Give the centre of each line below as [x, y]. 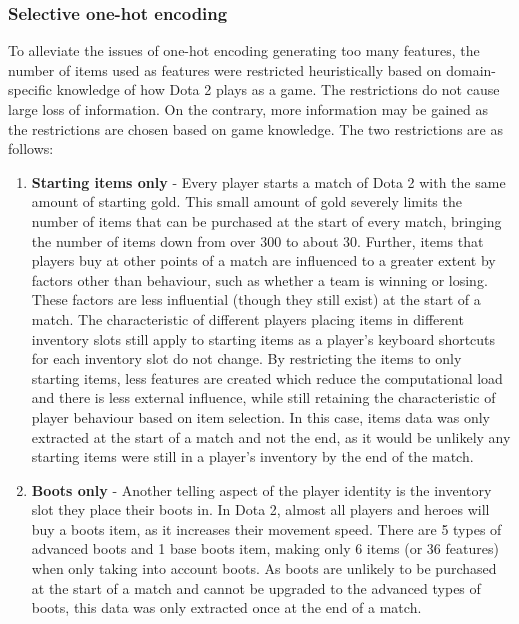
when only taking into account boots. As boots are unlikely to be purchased [264, 568]
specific [30, 89]
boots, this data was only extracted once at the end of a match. [226, 607]
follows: [31, 148]
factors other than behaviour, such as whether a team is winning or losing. [259, 279]
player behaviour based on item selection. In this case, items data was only [261, 416]
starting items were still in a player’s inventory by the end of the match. [252, 456]
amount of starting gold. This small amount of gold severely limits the [246, 201]
